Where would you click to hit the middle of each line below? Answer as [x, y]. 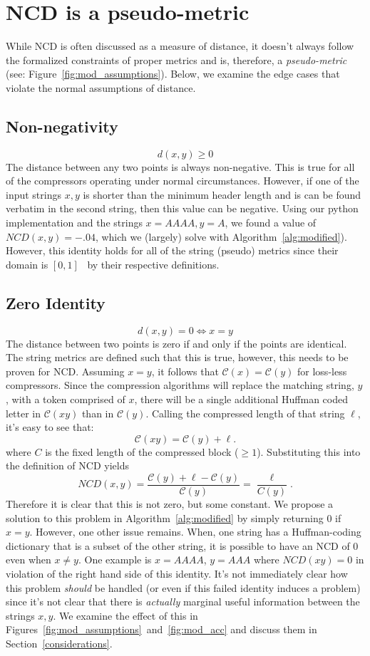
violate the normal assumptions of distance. [101, 87]
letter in [24, 413]
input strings [34, 194]
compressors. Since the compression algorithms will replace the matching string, [180, 385]
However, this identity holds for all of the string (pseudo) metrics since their [172, 250]
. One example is [115, 559]
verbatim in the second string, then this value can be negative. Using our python [182, 208]
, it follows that [185, 371]
